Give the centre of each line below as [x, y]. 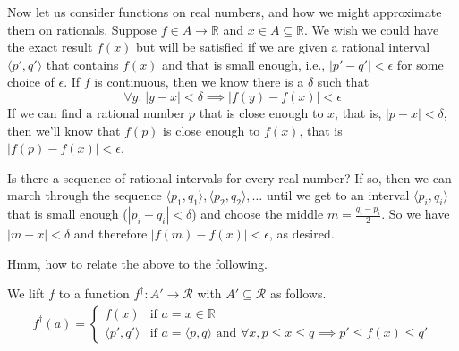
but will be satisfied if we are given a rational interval [283, 47]
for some [420, 64]
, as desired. [302, 234]
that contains [82, 64]
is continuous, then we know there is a [199, 82]
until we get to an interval [338, 195]
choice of [31, 82]
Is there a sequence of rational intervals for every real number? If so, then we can [229, 177]
